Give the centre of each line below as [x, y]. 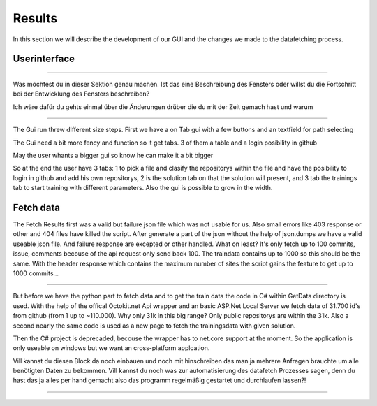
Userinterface [44, 59]
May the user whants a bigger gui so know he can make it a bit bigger [113, 155]
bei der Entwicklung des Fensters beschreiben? [81, 94]
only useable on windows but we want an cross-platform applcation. [111, 348]
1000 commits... [36, 273]
